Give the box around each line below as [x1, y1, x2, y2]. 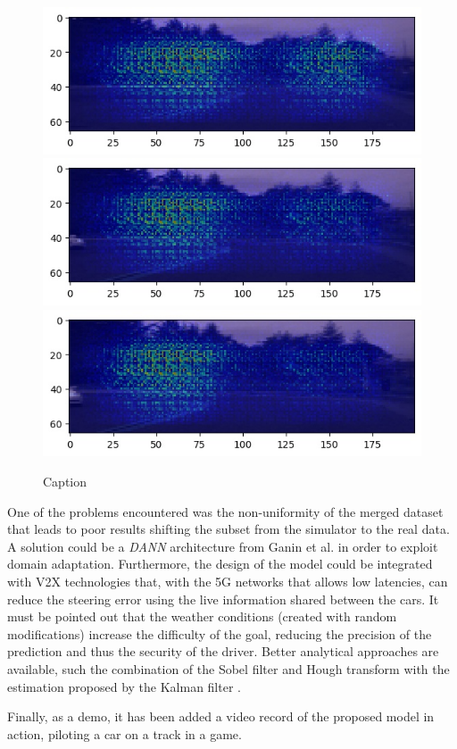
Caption [43, 472, 87, 491]
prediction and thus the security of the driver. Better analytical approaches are [7, 642, 439, 661]
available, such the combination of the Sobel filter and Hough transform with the [7, 659, 450, 678]
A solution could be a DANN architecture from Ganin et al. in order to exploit [7, 537, 438, 555]
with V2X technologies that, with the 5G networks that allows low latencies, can [7, 572, 448, 590]
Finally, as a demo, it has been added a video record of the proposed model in [7, 707, 435, 726]
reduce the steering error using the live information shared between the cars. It [7, 589, 439, 608]
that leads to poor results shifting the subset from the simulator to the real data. [7, 520, 450, 538]
